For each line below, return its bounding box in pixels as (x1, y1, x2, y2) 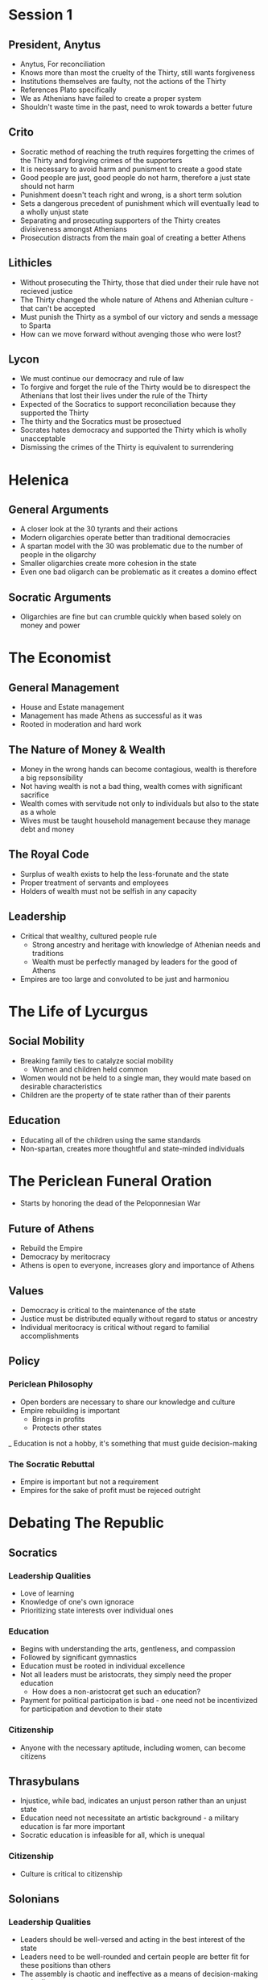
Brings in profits (31, 1414, 85, 1424)
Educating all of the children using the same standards (19, 1135, 201, 1144)
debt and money (19, 824, 75, 834)
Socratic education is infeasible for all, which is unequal (19, 1831, 205, 1840)
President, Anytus (8, 38, 101, 52)
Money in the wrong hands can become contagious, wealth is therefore (19, 765, 258, 774)
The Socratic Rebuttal (8, 1458, 95, 1470)
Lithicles (8, 256, 52, 270)
